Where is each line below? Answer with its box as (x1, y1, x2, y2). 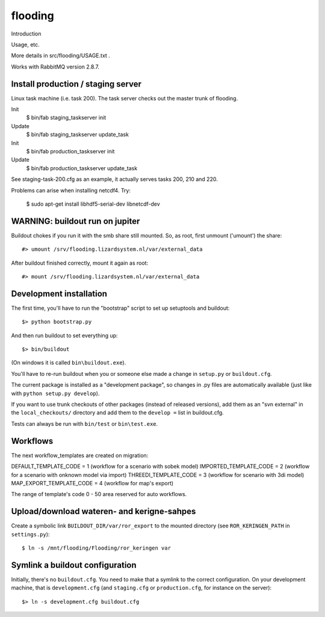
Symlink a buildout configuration (11, 560, 137, 570)
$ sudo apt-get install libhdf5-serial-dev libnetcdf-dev (26, 200, 161, 207)
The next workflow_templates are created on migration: (11, 452, 149, 459)
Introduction (11, 30, 42, 37)
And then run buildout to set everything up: (11, 331, 118, 339)
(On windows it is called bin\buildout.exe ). (11, 359, 126, 366)
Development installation (11, 289, 108, 299)
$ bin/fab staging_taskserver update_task (26, 131, 129, 138)
